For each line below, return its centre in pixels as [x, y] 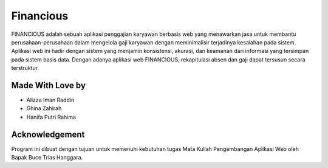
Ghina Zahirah [44, 108]
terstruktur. [25, 68]
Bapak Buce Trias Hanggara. [47, 158]
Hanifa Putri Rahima [51, 117]
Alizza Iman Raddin [50, 100]
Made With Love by [49, 85]
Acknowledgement [48, 134]
